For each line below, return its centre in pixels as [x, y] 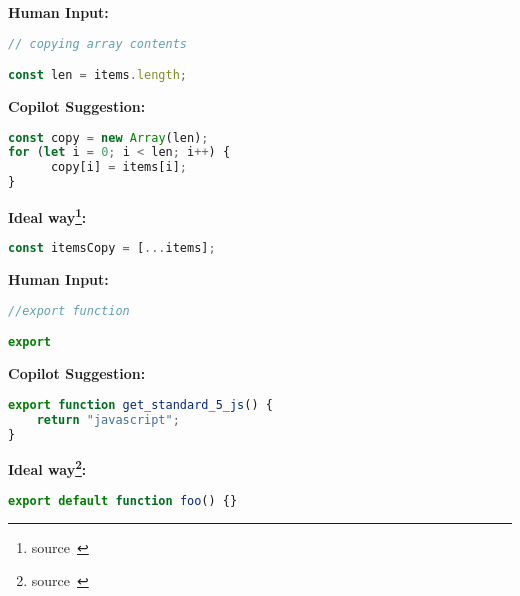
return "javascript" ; [108, 419]
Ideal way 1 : [47, 215]
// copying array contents [97, 43]
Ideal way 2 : [47, 468]
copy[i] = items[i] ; [119, 167]
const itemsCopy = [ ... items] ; [112, 248]
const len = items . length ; [98, 75]
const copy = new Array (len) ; [108, 137]
